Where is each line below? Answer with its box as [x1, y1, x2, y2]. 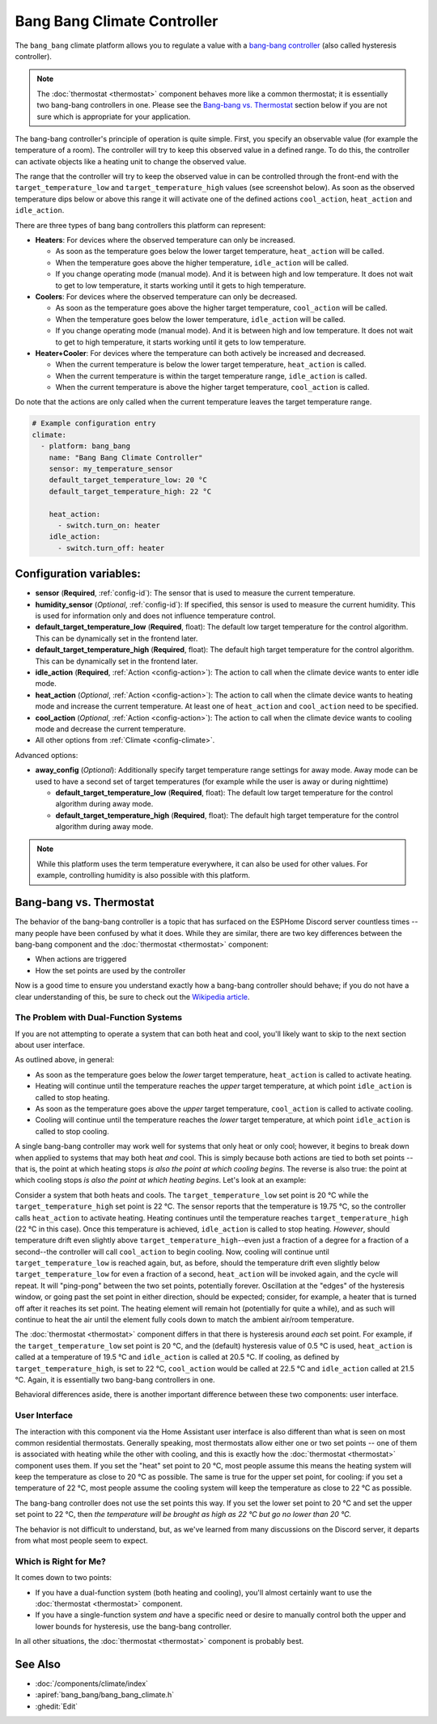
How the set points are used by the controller [35, 965, 186, 975]
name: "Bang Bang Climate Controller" [49, 453, 203, 462]
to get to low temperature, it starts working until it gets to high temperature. [55, 280, 307, 290]
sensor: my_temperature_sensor [49, 464, 173, 473]
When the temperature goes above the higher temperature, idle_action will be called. [55, 257, 349, 267]
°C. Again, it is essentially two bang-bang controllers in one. [15, 1375, 215, 1384]
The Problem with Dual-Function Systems [15, 1012, 182, 1023]
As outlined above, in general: [15, 1055, 115, 1065]
